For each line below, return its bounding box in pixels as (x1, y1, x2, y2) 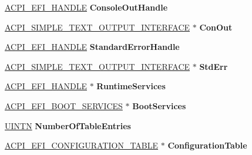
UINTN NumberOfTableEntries (5, 119, 131, 132)
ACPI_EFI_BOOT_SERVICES (5, 99, 123, 112)
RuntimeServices (96, 80, 166, 92)
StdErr (199, 60, 228, 72)
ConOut (199, 21, 233, 33)
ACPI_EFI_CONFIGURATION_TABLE (5, 139, 159, 151)
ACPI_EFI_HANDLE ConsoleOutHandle (5, 1, 168, 13)
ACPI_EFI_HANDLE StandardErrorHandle (5, 41, 180, 53)
